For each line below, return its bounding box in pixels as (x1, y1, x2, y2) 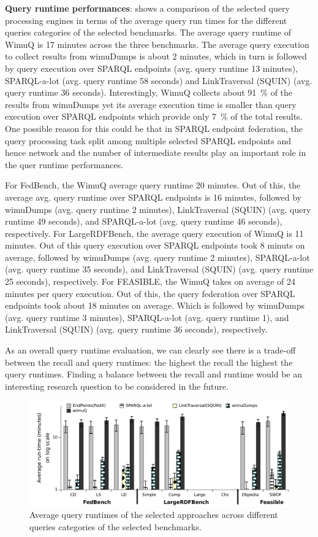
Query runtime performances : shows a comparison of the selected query (5, 2, 290, 14)
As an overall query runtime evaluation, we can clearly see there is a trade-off (5, 344, 296, 357)
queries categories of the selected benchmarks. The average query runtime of (5, 26, 292, 39)
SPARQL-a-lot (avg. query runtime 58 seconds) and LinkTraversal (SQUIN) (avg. (5, 74, 312, 87)
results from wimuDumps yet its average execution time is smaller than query (5, 98, 297, 110)
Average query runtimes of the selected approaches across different (29, 508, 278, 521)
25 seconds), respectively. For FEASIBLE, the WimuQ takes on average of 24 (5, 275, 296, 288)
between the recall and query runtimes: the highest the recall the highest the (5, 355, 293, 368)
